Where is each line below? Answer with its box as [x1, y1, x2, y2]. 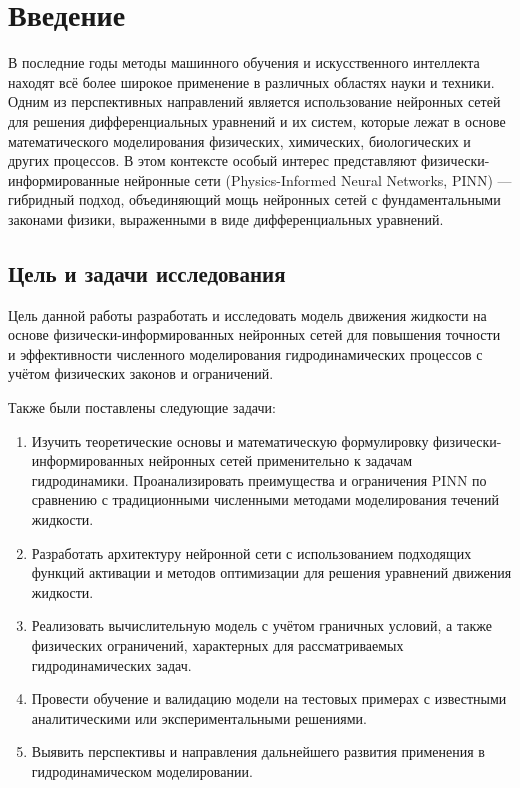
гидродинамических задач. [31, 654, 192, 675]
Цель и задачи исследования [8, 257, 286, 288]
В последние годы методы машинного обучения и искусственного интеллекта [8, 52, 480, 73]
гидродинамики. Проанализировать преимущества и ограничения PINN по [31, 469, 487, 490]
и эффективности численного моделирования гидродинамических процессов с [8, 343, 483, 364]
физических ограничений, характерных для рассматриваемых [31, 634, 404, 655]
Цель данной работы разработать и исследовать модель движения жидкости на [8, 304, 487, 325]
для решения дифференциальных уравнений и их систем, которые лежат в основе [8, 110, 506, 131]
